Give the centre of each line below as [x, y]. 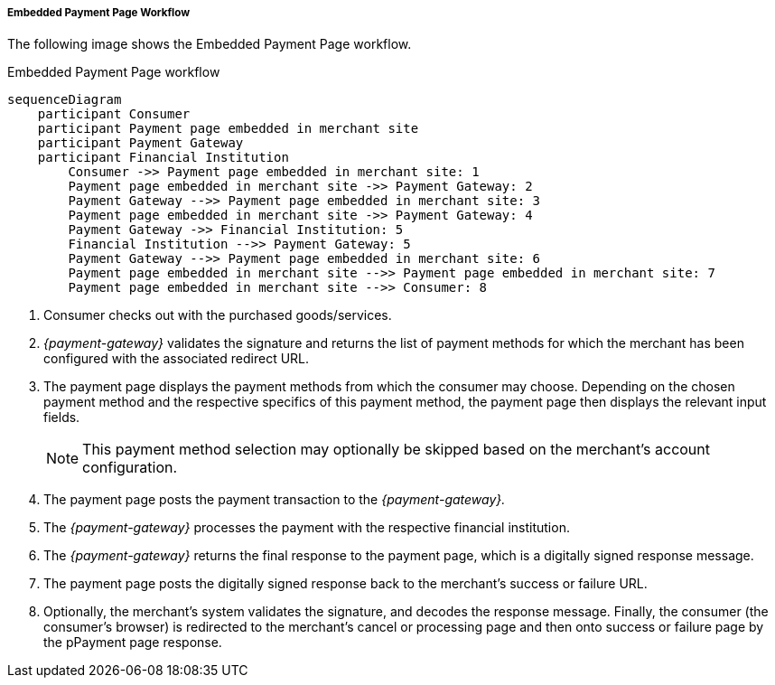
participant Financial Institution [163, 158]
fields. [62, 418]
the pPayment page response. [133, 643]
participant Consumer [114, 114]
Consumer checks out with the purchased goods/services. [218, 315]
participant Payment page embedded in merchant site [228, 129]
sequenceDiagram [65, 100]
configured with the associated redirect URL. [177, 359]
